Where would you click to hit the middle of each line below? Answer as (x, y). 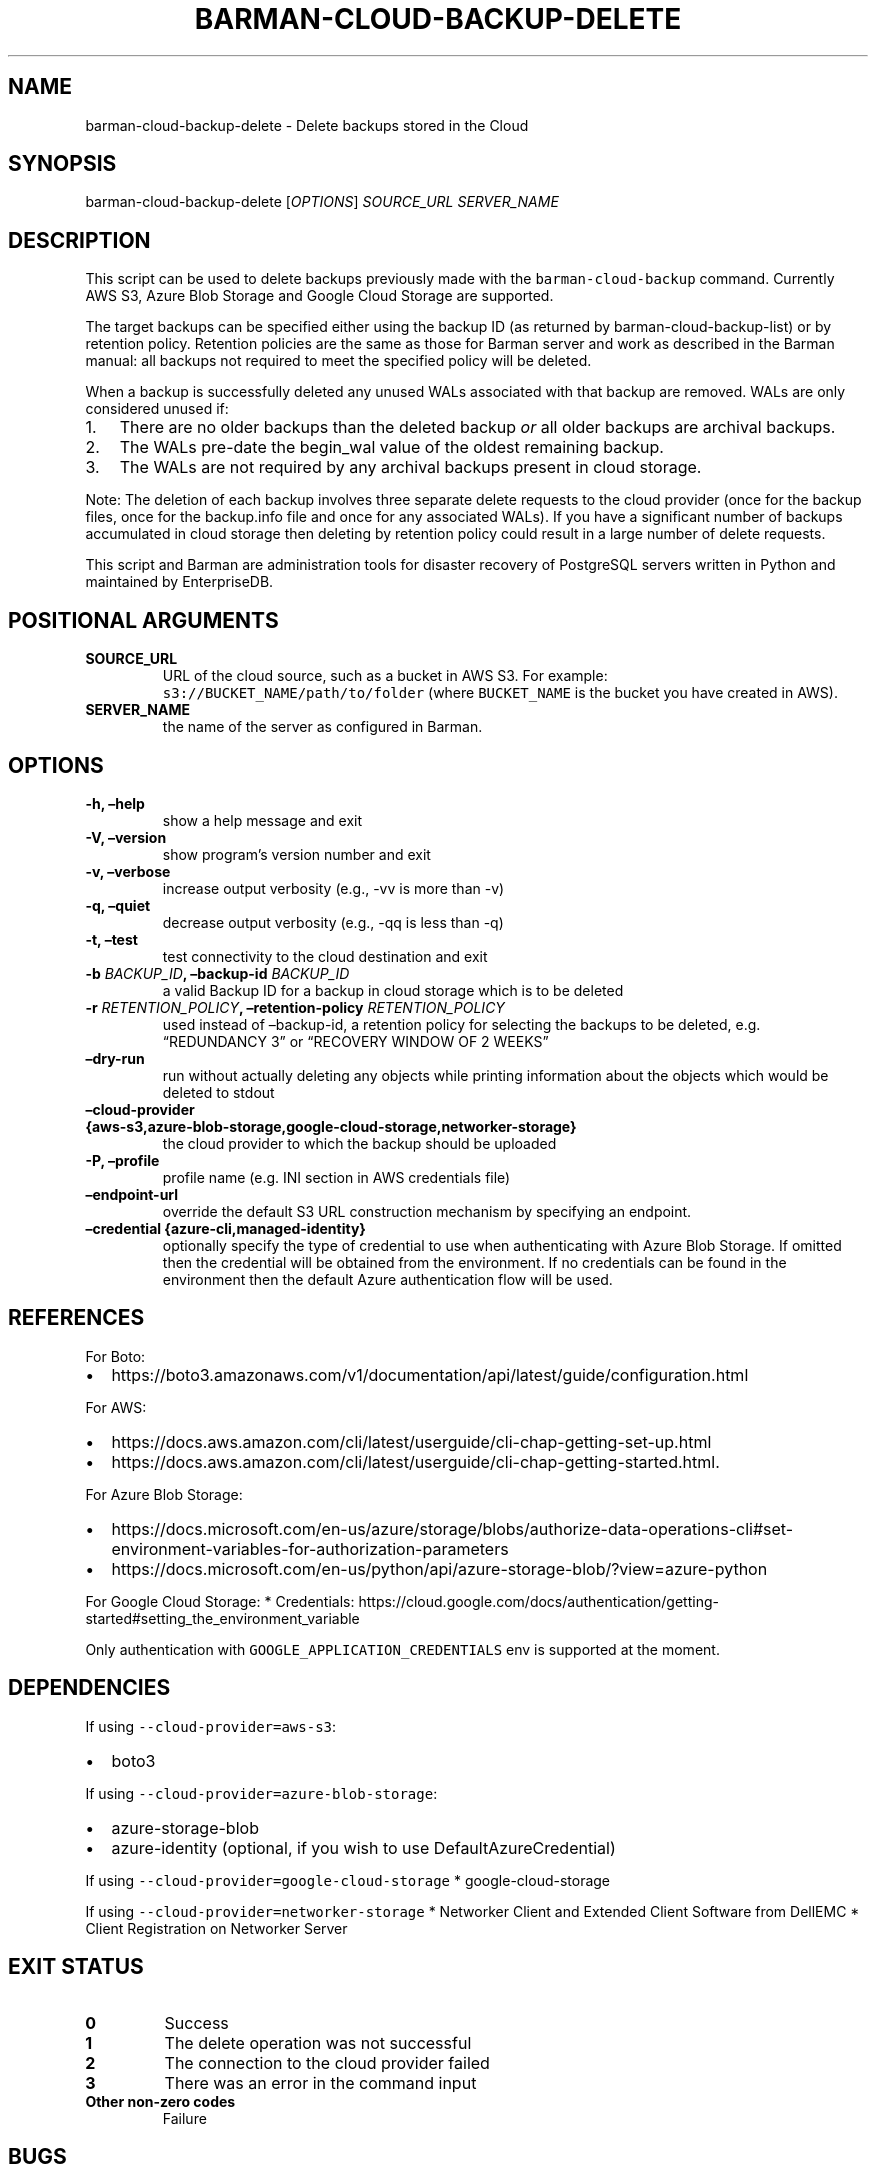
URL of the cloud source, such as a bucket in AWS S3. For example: (385, 676)
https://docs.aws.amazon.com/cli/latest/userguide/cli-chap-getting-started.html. (415, 1461)
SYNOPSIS (62, 164)
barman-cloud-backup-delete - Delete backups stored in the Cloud (307, 125)
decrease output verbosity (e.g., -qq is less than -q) (333, 922)
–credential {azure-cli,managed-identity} (225, 1228)
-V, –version (126, 837)
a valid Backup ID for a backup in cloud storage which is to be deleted (393, 990)
